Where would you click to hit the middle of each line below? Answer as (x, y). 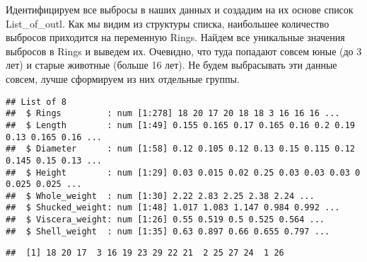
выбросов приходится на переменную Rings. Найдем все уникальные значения (175, 37)
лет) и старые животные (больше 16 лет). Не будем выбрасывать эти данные (171, 65)
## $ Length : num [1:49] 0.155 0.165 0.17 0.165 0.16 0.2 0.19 (180, 125)
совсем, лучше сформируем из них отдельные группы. (123, 78)
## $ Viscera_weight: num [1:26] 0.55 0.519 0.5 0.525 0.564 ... (165, 220)
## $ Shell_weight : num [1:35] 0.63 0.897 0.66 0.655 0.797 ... (168, 231)
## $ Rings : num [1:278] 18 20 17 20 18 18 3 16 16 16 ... (173, 114)
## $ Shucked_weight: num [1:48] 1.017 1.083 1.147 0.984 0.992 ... (173, 208)
